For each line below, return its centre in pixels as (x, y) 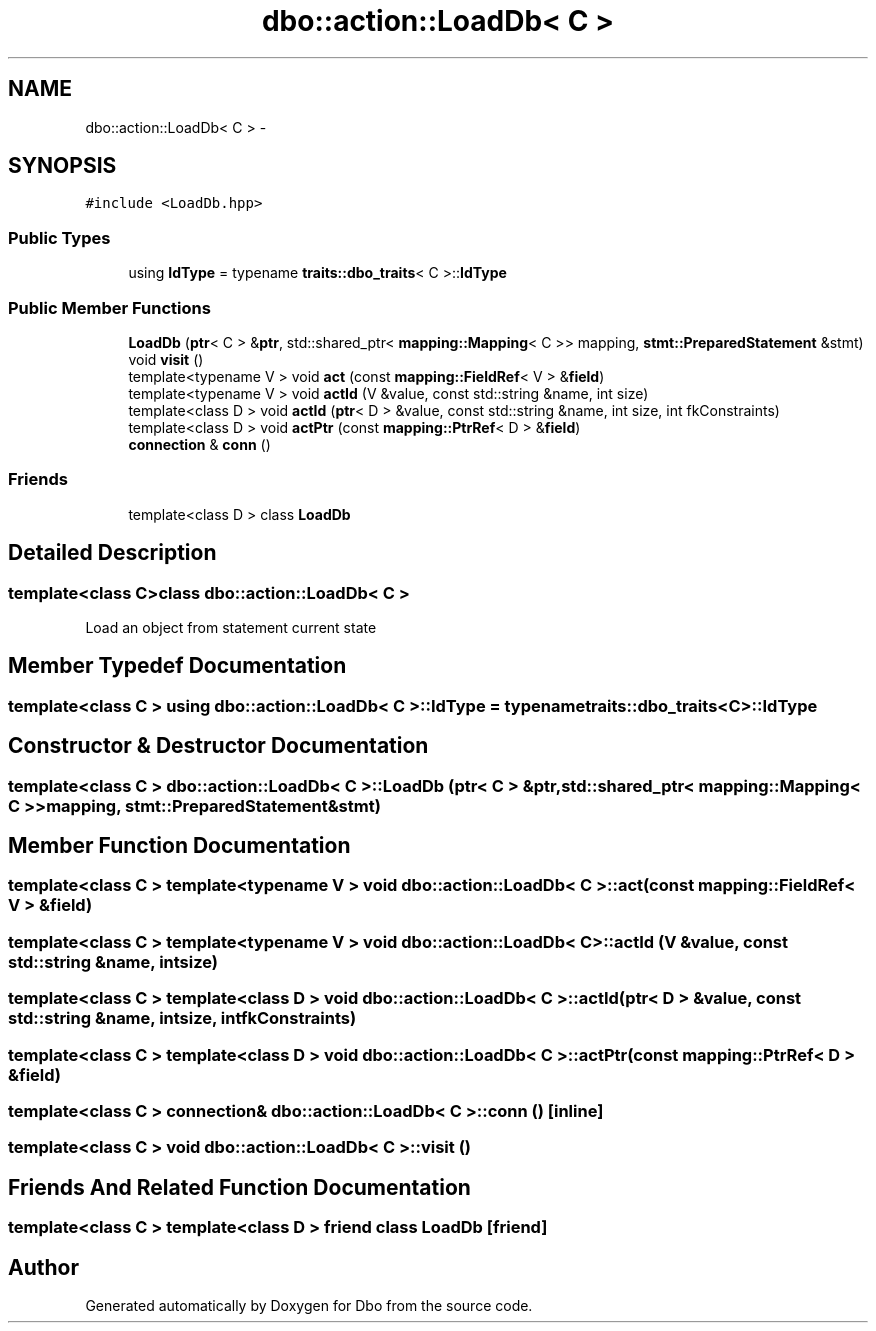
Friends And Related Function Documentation (239, 1187)
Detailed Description (112, 553)
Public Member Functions (109, 307)
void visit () (166, 359)
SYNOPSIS (62, 166)
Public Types (59, 237)
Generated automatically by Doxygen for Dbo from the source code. (309, 1305)
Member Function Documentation (179, 846)
